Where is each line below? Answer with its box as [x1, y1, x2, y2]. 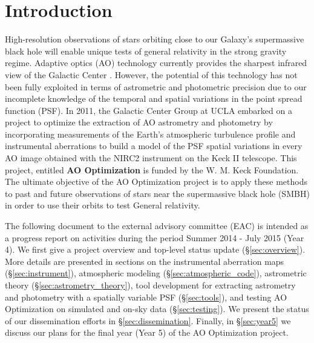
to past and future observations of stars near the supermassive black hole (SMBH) [5, 187, 310, 199]
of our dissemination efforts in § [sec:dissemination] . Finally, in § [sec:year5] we [5, 314, 291, 327]
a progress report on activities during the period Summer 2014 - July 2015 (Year [5, 231, 304, 244]
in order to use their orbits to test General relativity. [5, 199, 200, 211]
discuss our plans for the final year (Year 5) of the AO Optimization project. [5, 326, 289, 339]
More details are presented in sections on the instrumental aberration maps [5, 255, 284, 267]
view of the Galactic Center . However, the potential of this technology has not [5, 68, 298, 81]
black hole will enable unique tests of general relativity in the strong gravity [5, 44, 287, 57]
